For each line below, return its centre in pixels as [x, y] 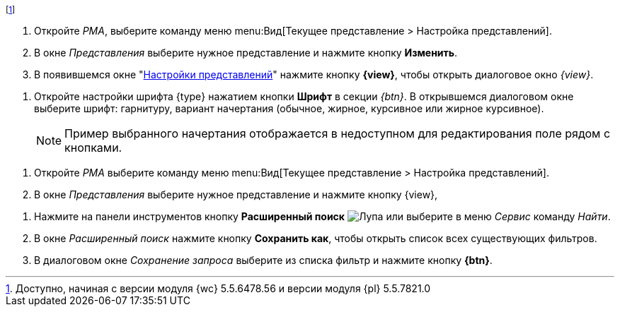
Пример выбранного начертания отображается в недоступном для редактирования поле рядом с [338, 133]
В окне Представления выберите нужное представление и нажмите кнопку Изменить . [246, 53]
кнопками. [93, 148]
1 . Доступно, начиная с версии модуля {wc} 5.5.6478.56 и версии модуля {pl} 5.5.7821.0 [218, 288]
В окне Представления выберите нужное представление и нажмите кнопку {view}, [236, 194]
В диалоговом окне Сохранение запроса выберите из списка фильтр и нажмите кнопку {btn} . [263, 260]
